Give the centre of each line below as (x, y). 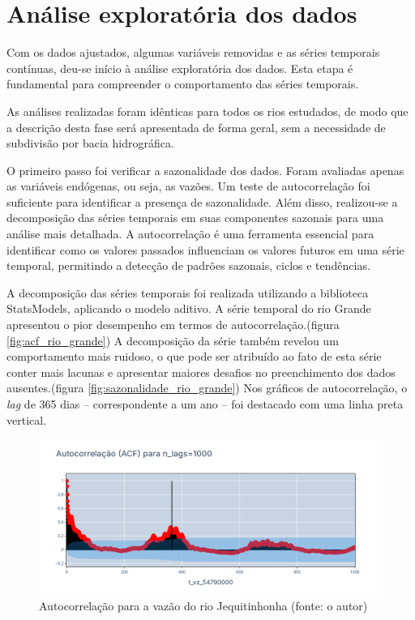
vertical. (27, 419)
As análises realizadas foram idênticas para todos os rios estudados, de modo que (207, 111)
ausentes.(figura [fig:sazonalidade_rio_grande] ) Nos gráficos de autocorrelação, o (207, 388)
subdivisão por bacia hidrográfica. (90, 143)
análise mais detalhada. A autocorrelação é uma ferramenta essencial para (190, 234)
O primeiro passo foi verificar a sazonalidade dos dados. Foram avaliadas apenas (205, 170)
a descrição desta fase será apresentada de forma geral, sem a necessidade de (196, 127)
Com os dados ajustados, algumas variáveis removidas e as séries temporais (193, 52)
